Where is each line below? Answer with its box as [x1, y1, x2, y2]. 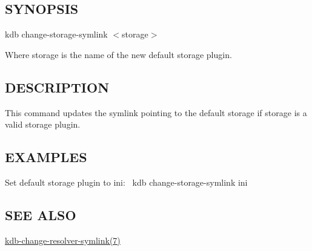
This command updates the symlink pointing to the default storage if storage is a [5, 106, 307, 119]
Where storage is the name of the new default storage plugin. [5, 48, 232, 60]
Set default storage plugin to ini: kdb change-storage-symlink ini [5, 175, 248, 188]
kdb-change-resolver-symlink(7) [5, 233, 121, 246]
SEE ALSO [5, 205, 76, 224]
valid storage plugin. [5, 118, 81, 131]
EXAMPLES [5, 148, 87, 166]
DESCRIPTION [5, 77, 110, 96]
